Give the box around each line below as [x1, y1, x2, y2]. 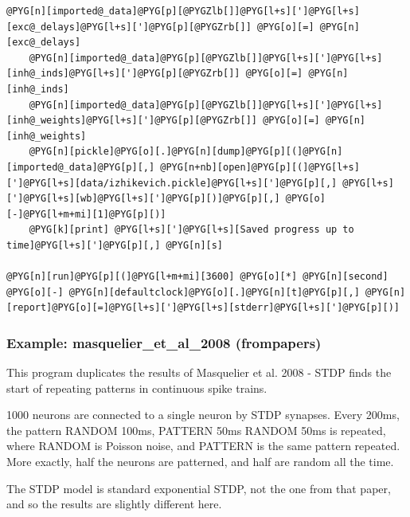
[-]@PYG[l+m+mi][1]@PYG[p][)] [6, 208, 166, 220]
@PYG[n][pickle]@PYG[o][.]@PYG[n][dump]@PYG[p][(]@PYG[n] [29, 146, 343, 158]
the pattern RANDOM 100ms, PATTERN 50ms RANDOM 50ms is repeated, [6, 421, 386, 438]
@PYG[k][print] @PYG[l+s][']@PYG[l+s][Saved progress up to [29, 224, 354, 236]
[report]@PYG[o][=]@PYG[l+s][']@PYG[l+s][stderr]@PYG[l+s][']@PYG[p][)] [6, 302, 400, 314]
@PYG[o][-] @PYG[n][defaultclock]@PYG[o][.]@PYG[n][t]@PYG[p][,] [6, 286, 360, 298]
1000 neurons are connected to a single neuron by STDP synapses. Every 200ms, [6, 406, 400, 423]
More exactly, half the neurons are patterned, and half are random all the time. [6, 453, 394, 470]
